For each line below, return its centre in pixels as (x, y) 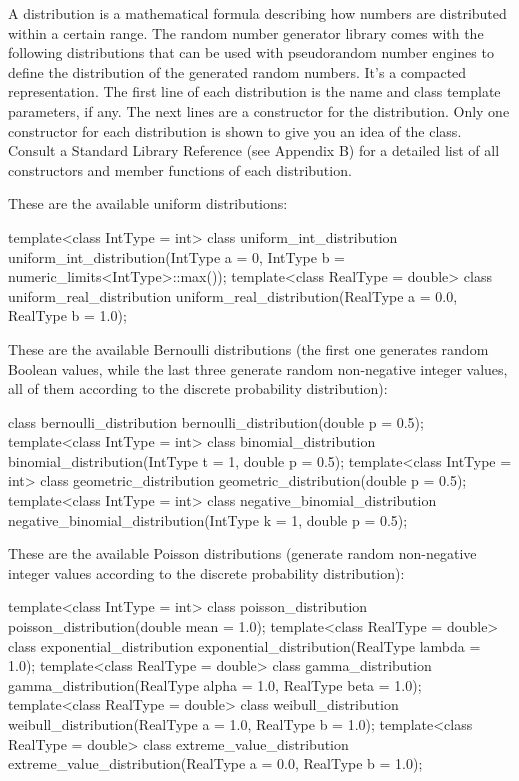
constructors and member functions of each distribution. (180, 169)
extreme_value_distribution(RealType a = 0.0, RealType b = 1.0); (215, 763)
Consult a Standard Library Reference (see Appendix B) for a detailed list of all (254, 150)
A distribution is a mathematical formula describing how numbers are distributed (257, 13)
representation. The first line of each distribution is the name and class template (254, 91)
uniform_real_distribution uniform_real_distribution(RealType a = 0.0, (233, 295)
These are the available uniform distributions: (148, 203)
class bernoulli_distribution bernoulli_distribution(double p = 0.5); (216, 421)
